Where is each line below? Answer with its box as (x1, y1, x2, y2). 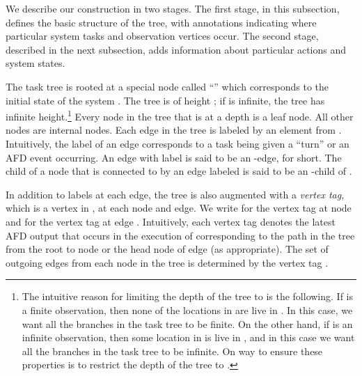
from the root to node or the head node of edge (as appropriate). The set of (6, 242, 329, 256)
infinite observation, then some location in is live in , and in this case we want (22, 330, 355, 345)
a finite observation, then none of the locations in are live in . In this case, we (22, 302, 353, 317)
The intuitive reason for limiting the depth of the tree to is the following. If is (22, 289, 353, 304)
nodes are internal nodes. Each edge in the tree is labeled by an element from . (6, 123, 342, 137)
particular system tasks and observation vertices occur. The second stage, (6, 29, 319, 43)
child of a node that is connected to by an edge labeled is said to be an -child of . (6, 164, 352, 178)
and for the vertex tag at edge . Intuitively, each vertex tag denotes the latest (6, 214, 336, 228)
